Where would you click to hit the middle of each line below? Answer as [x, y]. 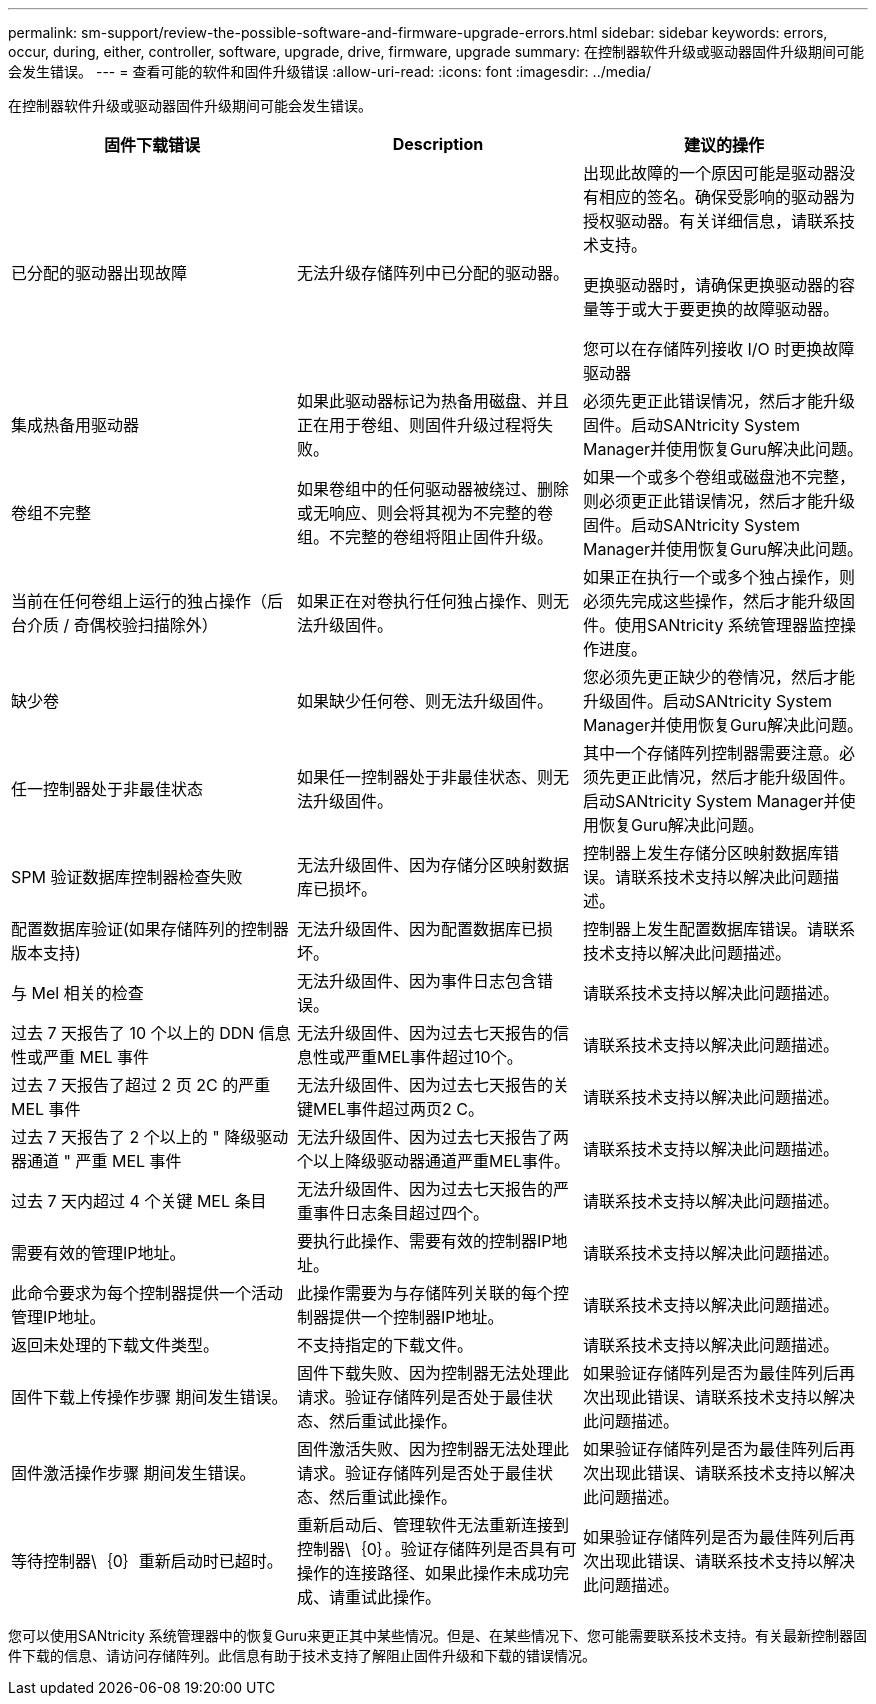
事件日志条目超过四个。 [400, 1213]
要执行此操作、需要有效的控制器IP [424, 1241]
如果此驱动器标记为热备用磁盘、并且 [432, 401]
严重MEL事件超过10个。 [433, 1057]
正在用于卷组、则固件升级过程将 [416, 425]
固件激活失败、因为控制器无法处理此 [432, 1449]
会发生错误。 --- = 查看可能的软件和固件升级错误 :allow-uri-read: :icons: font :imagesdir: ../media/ [330, 71]
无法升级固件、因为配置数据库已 [416, 929]
